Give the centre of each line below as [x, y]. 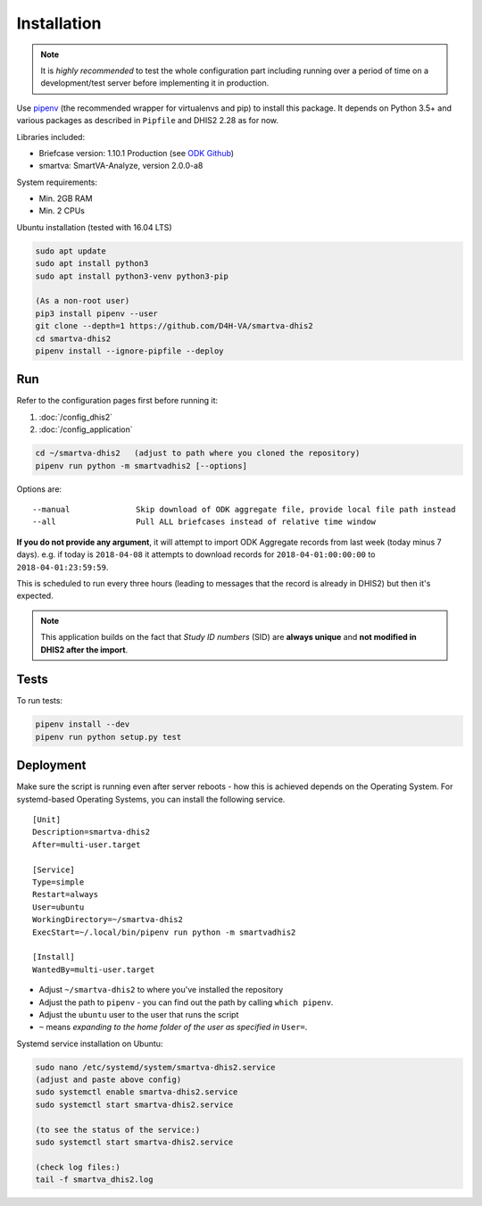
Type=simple [58, 882]
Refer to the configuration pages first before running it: [117, 401]
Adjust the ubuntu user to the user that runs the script [139, 1014]
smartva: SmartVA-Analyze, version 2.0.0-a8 [121, 166]
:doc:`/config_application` [86, 429]
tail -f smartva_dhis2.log [94, 1180]
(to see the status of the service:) [118, 1130]
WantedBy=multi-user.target [94, 969]
